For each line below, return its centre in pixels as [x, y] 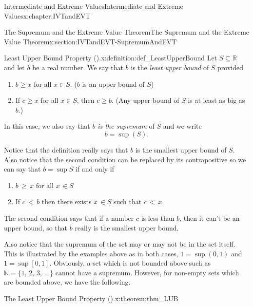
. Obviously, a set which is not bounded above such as [130, 263]
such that [127, 201]
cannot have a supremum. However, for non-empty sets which [147, 272]
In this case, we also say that [47, 126]
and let [14, 67]
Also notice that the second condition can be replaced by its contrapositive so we [125, 159]
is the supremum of [126, 126]
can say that [22, 169]
